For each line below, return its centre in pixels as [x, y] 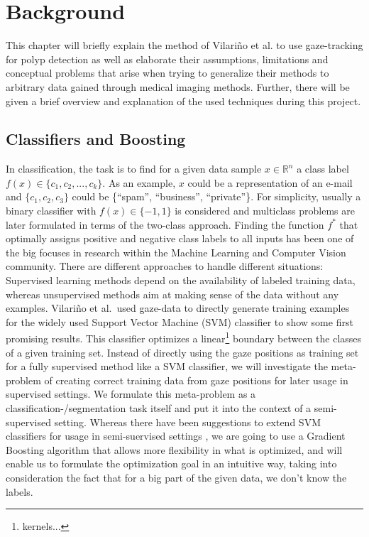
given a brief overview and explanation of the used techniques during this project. [183, 101]
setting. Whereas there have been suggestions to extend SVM [187, 422]
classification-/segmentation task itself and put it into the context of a [159, 408]
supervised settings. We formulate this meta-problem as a [131, 394]
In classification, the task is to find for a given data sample [134, 169]
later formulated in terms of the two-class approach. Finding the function [165, 224]
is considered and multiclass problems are [265, 211]
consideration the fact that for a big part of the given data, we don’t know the [176, 478]
